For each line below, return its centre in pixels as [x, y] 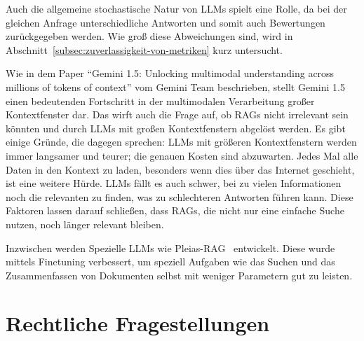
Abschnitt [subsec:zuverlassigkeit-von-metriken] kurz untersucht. [144, 49]
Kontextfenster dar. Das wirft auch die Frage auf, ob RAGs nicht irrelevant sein [177, 114]
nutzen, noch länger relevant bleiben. [85, 224]
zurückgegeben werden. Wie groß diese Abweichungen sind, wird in [149, 36]
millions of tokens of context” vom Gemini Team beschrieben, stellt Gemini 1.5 [175, 86]
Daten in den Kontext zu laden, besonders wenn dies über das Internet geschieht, [180, 169]
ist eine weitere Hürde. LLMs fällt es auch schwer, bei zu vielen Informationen [174, 183]
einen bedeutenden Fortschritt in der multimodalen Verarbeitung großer [160, 100]
